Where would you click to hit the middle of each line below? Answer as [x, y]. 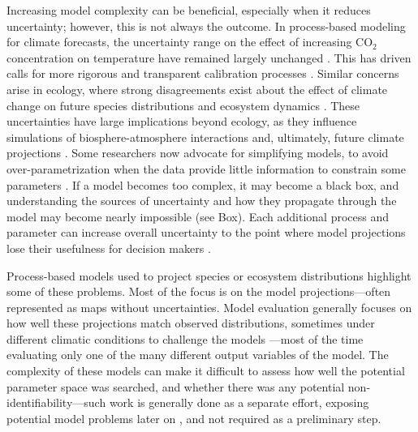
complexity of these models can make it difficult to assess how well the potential [206, 371]
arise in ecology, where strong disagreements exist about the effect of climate [197, 89]
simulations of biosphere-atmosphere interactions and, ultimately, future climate [205, 137]
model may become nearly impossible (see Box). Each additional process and [198, 216]
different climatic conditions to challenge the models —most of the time [185, 338]
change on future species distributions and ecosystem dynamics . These [183, 105]
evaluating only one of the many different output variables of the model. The [198, 355]
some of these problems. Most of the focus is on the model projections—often [199, 291]
